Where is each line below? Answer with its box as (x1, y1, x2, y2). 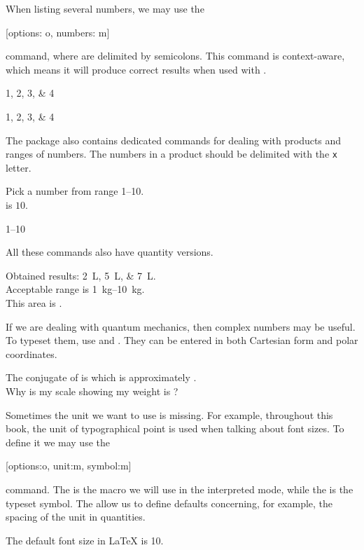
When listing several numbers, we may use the (6, 1, 204, 15)
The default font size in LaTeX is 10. (6, 532, 164, 547)
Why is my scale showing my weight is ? (6, 383, 178, 398)
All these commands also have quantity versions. (6, 245, 213, 259)
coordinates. (6, 346, 57, 361)
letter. (6, 160, 31, 174)
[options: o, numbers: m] (6, 25, 110, 39)
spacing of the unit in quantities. (6, 509, 146, 524)
